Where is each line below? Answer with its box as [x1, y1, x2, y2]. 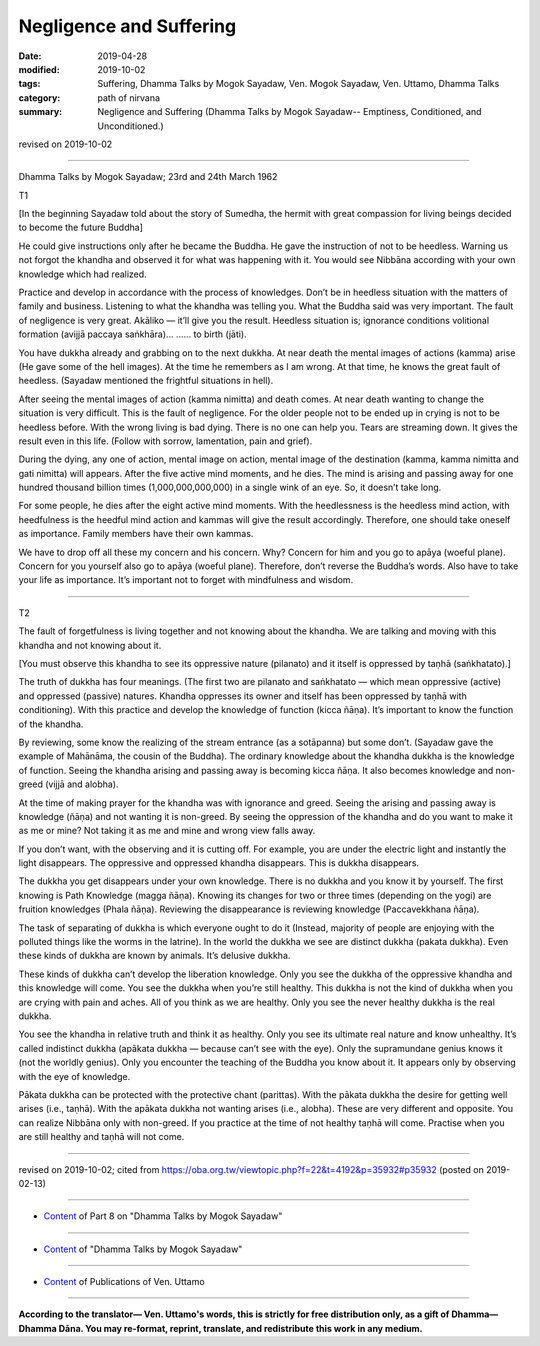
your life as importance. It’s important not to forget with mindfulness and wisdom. [18, 574, 354, 586]
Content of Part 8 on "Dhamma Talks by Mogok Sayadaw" [43, 1210, 283, 1222]
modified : [18, 63, 60, 75]
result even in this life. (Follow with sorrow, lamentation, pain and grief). [18, 435, 313, 447]
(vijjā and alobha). [45, 778, 119, 790]
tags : [18, 78, 41, 90]
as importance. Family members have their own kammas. [18, 528, 254, 540]
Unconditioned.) [97, 120, 164, 132]
